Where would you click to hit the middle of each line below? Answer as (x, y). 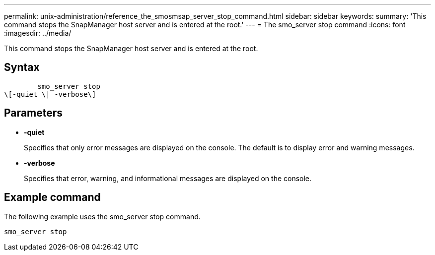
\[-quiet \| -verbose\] (50, 94)
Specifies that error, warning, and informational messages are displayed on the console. (168, 178)
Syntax (22, 67)
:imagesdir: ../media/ (38, 33)
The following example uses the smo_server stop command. (102, 216)
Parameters (33, 113)
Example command (52, 197)
